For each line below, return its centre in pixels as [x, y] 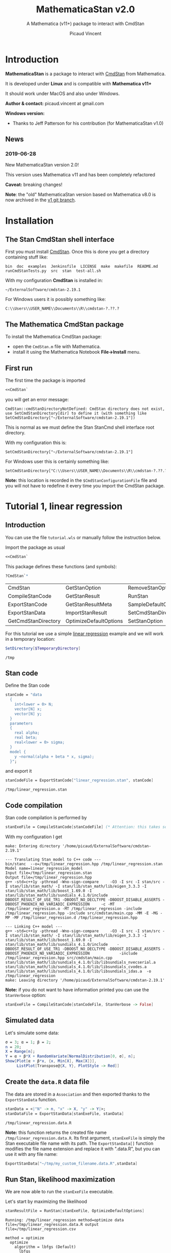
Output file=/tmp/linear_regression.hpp [49, 877]
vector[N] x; [28, 709]
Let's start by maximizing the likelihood [46, 1201]
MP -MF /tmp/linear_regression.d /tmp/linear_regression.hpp [72, 918]
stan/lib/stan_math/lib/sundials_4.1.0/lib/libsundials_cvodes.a [76, 967]
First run [19, 368]
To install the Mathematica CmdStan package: [53, 337]
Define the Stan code [27, 685]
